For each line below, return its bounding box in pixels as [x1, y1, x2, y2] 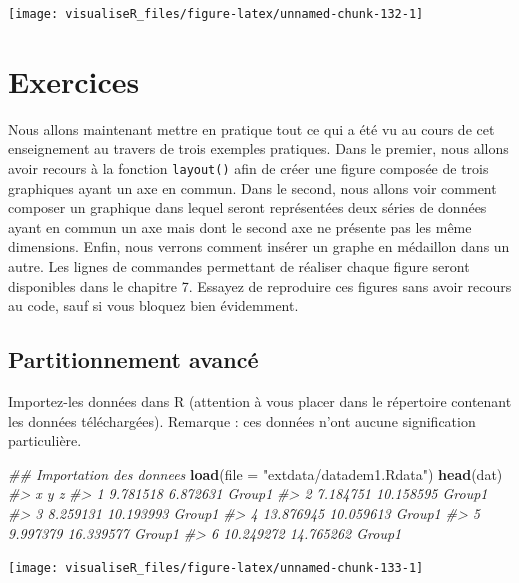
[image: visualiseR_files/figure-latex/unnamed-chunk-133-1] [8, 561, 424, 576]
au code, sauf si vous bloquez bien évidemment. [8, 295, 299, 316]
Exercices [8, 60, 140, 101]
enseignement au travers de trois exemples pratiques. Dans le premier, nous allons [8, 138, 509, 159]
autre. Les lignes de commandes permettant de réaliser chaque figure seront [8, 256, 470, 276]
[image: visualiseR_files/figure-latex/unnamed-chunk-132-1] [8, 7, 424, 21]
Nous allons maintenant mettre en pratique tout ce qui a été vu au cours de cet [8, 118, 495, 139]
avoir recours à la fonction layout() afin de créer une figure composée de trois [8, 157, 489, 178]
